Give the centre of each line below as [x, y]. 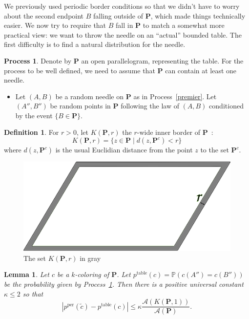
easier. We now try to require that [55, 25]
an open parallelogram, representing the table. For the [162, 60]
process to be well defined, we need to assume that [80, 70]
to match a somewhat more [184, 25]
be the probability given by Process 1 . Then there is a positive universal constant [124, 284]
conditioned [226, 106]
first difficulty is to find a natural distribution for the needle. [95, 44]
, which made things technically [198, 15]
